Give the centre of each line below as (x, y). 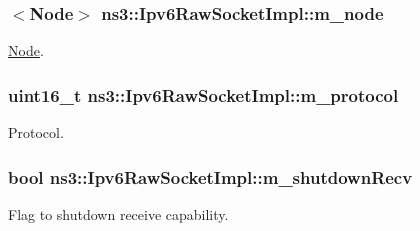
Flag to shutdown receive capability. (118, 213)
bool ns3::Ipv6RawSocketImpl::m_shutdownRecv (210, 176)
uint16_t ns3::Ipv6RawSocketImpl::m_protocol (203, 94)
